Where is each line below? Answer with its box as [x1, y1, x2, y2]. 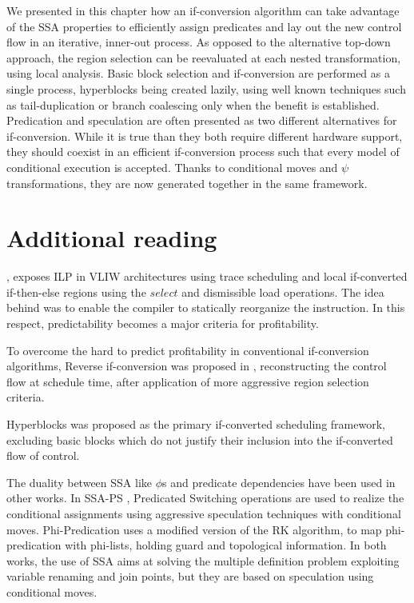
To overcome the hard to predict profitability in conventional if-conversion [6, 341, 369, 358]
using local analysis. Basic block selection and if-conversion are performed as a [6, 65, 390, 82]
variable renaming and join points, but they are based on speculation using [6, 568, 374, 585]
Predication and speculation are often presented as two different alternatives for [6, 112, 397, 129]
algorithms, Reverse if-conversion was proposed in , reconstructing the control [6, 357, 387, 374]
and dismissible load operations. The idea [181, 283, 384, 300]
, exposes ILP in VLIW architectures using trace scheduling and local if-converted [6, 268, 408, 285]
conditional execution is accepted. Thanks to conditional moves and [6, 158, 338, 175]
